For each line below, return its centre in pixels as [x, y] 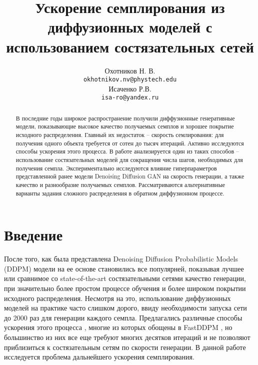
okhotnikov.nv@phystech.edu [130, 80]
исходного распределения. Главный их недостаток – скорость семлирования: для [120, 135]
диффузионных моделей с [130, 27]
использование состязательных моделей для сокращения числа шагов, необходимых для [129, 160]
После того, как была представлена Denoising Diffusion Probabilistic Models [121, 259]
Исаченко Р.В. [130, 88]
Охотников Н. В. [130, 70]
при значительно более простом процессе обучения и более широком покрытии [125, 288]
